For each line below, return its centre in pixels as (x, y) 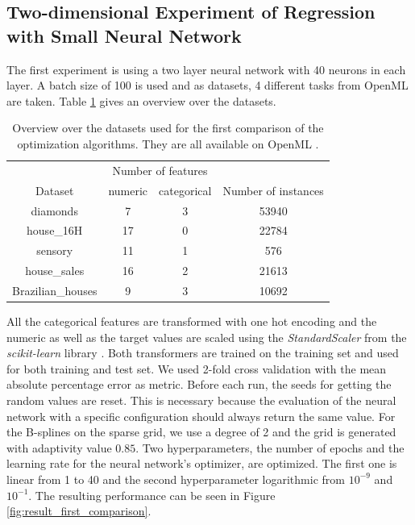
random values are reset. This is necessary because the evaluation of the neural (201, 400)
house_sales (55, 271)
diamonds (54, 210)
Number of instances (273, 190)
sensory (55, 250)
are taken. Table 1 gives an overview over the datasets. (141, 100)
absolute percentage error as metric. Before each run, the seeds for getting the (199, 384)
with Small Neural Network (124, 35)
